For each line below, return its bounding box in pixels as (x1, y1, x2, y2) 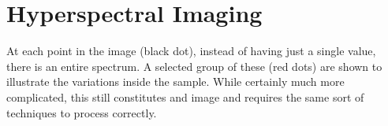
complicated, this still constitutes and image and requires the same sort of (6, 88, 364, 105)
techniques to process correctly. (6, 104, 157, 120)
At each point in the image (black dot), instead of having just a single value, (6, 43, 376, 59)
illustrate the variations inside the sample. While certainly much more (6, 73, 345, 90)
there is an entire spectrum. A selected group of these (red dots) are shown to (6, 57, 382, 74)
